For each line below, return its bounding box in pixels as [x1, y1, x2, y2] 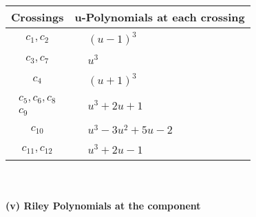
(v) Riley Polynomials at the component [6, 198, 201, 212]
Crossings [11, 9, 64, 25]
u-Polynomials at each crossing [74, 9, 245, 25]
